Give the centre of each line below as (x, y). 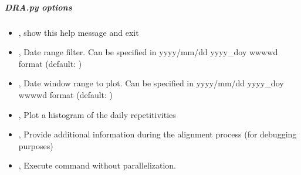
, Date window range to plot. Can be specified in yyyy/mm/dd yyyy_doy (151, 83)
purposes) (36, 145)
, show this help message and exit (79, 32)
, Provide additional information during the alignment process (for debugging (158, 134)
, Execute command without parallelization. (97, 165)
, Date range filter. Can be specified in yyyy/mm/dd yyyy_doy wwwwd (148, 52)
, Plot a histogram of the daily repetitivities (97, 114)
